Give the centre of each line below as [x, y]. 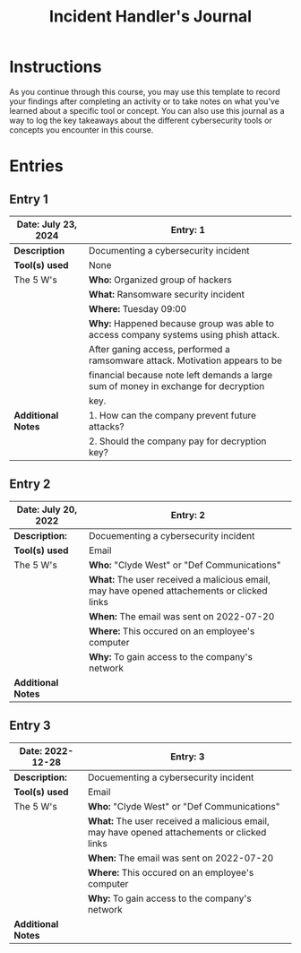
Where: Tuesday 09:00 [138, 308]
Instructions [56, 67]
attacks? [106, 426]
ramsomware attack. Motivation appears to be [185, 360]
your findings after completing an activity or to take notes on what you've [145, 101]
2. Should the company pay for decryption [177, 441]
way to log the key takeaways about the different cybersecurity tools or [141, 120]
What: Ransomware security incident [166, 294]
